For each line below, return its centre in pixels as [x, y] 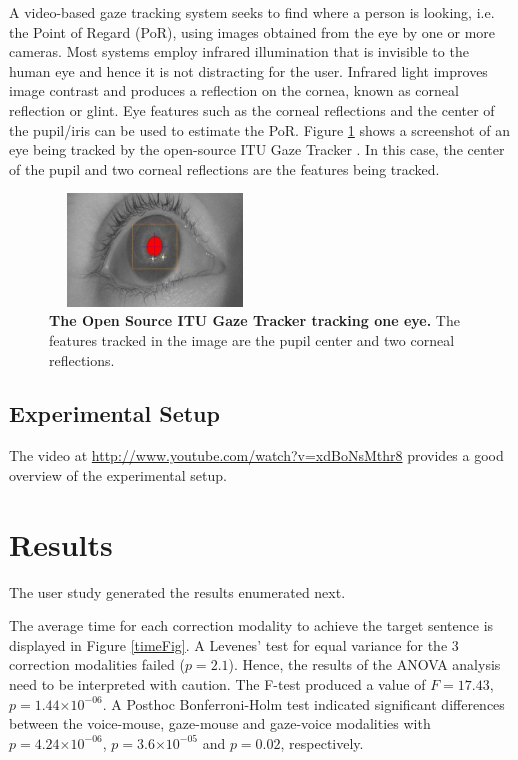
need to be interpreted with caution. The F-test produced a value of [217, 683]
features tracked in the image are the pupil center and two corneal [252, 339]
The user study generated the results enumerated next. [177, 591]
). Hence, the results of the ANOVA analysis [364, 664]
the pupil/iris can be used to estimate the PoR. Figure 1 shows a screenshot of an [259, 129]
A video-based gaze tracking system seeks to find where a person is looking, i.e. [252, 12]
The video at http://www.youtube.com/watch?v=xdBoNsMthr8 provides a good [256, 455]
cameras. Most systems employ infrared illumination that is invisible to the [239, 51]
